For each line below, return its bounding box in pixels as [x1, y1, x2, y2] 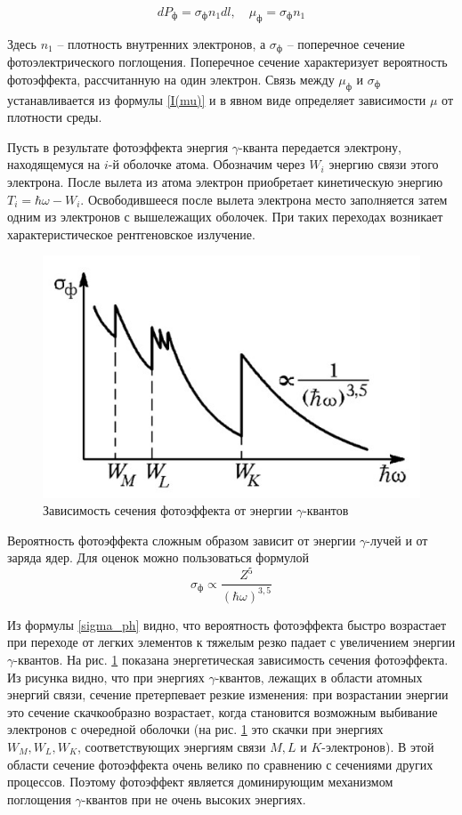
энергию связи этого [328, 155, 439, 173]
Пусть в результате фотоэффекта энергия [7, 137, 229, 156]
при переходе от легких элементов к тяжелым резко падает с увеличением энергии [7, 633, 456, 651]
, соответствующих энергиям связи [77, 737, 266, 755]
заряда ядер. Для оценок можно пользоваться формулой [7, 548, 309, 567]
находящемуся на [7, 155, 101, 173]
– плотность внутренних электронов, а [57, 34, 266, 52]
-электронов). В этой [321, 737, 434, 755]
